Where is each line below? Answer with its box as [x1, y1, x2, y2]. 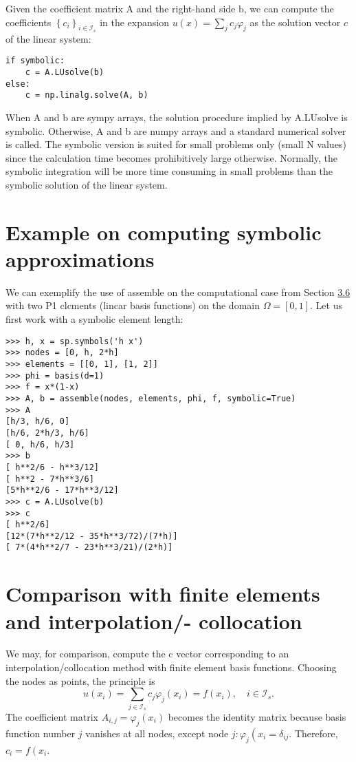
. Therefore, [289, 726, 338, 740]
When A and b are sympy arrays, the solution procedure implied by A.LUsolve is [5, 110, 348, 125]
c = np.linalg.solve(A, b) [25, 90, 148, 100]
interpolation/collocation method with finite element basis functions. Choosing [5, 660, 337, 675]
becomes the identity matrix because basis [168, 709, 346, 723]
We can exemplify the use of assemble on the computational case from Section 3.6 [5, 284, 351, 299]
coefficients [5, 14, 52, 29]
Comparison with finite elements [5, 580, 320, 608]
